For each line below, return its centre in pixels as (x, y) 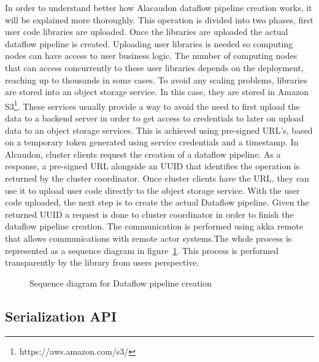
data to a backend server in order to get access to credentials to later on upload (155, 118)
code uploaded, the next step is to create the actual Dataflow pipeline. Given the (157, 202)
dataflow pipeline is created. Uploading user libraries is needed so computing (149, 43)
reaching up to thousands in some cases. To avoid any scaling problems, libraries (156, 79)
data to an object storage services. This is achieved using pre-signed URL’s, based (159, 130)
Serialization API (61, 316)
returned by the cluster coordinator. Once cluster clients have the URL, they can (157, 178)
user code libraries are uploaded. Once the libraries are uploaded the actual (147, 32)
